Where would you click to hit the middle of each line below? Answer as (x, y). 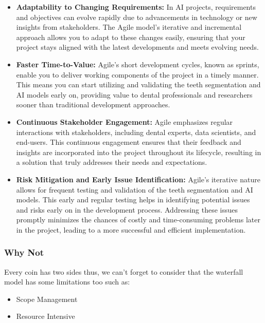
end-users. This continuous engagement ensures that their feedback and (129, 142)
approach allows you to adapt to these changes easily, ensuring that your (131, 37)
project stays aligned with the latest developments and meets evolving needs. (137, 47)
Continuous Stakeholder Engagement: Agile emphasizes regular (125, 121)
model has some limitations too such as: (67, 282)
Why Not (24, 252)
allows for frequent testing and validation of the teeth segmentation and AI (135, 189)
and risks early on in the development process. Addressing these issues (127, 209)
